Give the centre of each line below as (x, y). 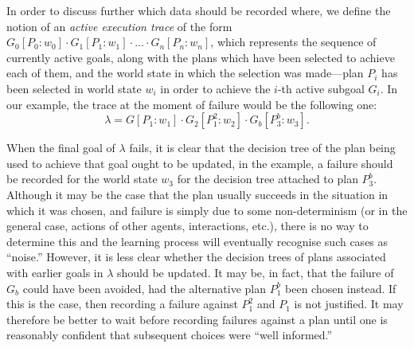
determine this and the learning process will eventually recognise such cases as (197, 241)
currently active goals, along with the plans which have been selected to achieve (201, 57)
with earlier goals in (55, 272)
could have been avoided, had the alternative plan (145, 288)
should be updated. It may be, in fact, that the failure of (255, 272)
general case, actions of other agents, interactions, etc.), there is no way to (187, 226)
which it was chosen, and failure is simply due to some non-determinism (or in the (207, 210)
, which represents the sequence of (293, 42)
